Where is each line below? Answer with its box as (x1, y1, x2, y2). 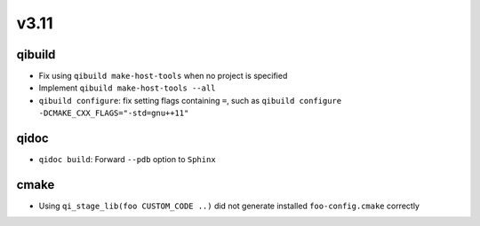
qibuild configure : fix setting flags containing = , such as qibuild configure (38, 95, 342, 105)
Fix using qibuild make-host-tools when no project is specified (38, 71, 288, 82)
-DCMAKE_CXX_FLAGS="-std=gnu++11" (38, 108, 189, 119)
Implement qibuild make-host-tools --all (38, 82, 216, 93)
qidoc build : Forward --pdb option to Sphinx (38, 154, 217, 165)
